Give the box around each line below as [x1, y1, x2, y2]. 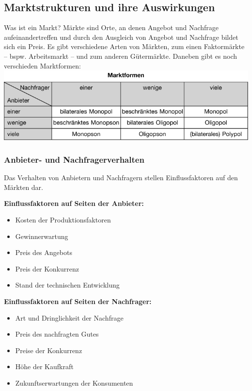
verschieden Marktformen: [4, 60, 81, 70]
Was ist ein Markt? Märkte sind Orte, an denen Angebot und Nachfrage [4, 22, 219, 33]
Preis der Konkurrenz [15, 263, 79, 273]
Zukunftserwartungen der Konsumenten [15, 377, 133, 388]
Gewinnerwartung [15, 231, 68, 241]
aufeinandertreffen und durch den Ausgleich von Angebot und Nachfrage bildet [4, 32, 238, 42]
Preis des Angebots [15, 247, 72, 257]
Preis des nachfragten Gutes [15, 329, 99, 339]
